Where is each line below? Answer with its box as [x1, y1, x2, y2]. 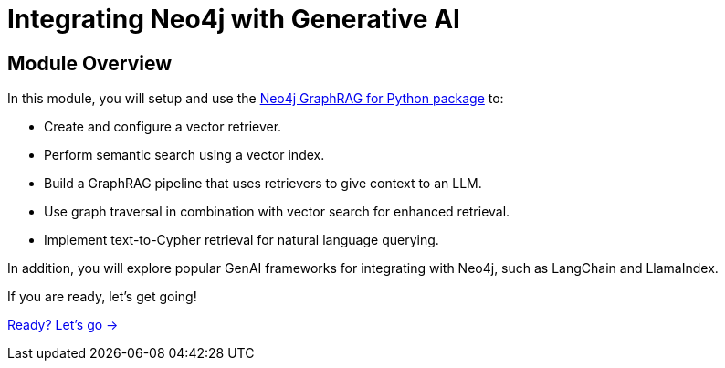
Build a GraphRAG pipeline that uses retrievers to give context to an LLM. [44, 175, 482, 192]
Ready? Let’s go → [7, 317, 119, 333]
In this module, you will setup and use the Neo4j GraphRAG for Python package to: [7, 90, 504, 107]
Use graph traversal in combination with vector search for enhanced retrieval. [44, 204, 510, 220]
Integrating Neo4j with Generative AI [7, 4, 460, 35]
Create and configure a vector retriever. [44, 119, 282, 135]
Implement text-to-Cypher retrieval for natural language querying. [44, 232, 439, 248]
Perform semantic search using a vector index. [44, 147, 325, 163]
